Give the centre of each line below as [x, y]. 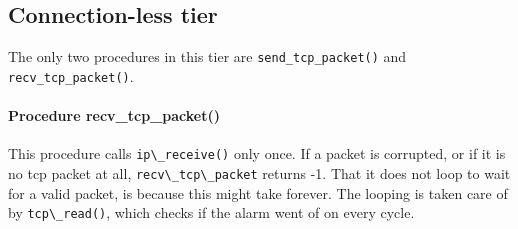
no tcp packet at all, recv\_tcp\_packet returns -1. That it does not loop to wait [259, 172]
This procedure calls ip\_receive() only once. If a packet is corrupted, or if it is [257, 153]
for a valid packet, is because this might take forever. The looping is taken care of [258, 192]
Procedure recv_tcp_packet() [114, 115]
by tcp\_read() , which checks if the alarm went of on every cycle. [211, 212]
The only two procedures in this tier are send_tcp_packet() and [207, 56]
